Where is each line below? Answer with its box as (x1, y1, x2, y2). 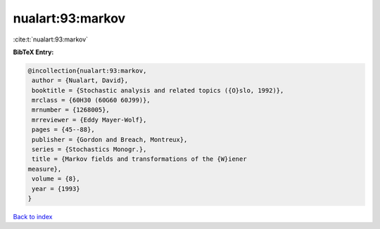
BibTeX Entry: (13, 48, 54, 56)
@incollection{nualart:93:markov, (27, 67, 147, 74)
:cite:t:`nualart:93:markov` (13, 35, 88, 44)
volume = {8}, (32, 175, 80, 183)
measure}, (27, 165, 62, 173)
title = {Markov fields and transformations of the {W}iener (32, 155, 247, 163)
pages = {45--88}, (32, 126, 95, 133)
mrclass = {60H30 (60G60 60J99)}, (32, 96, 151, 105)
